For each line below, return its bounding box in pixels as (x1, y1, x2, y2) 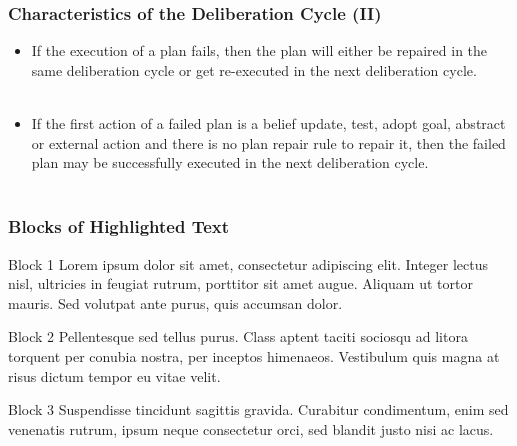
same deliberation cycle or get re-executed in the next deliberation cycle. (31, 59, 477, 80)
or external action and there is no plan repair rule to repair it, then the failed (31, 132, 506, 153)
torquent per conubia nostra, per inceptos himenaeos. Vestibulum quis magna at (8, 345, 500, 366)
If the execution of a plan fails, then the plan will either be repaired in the (31, 40, 488, 61)
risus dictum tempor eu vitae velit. (8, 365, 221, 386)
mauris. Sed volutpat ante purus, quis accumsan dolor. (8, 292, 343, 313)
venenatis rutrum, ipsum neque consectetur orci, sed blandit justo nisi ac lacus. (8, 418, 494, 439)
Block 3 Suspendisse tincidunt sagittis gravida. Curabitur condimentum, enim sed (8, 399, 509, 420)
